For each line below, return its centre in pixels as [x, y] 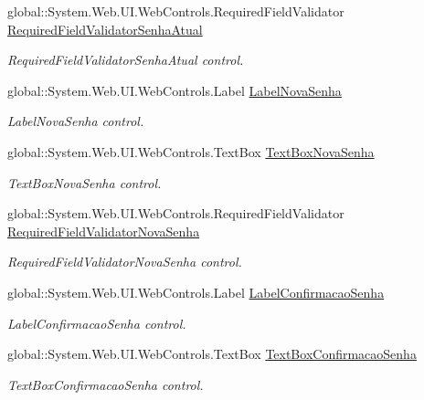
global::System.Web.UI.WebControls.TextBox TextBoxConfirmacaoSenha [212, 354]
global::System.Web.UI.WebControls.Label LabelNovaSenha [175, 90]
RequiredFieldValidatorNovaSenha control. [125, 262]
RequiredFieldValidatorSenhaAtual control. [126, 60]
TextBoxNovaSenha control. [85, 182]
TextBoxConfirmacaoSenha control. [106, 384]
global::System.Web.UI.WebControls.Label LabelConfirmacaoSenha [196, 292]
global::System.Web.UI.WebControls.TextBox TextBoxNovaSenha [191, 151]
